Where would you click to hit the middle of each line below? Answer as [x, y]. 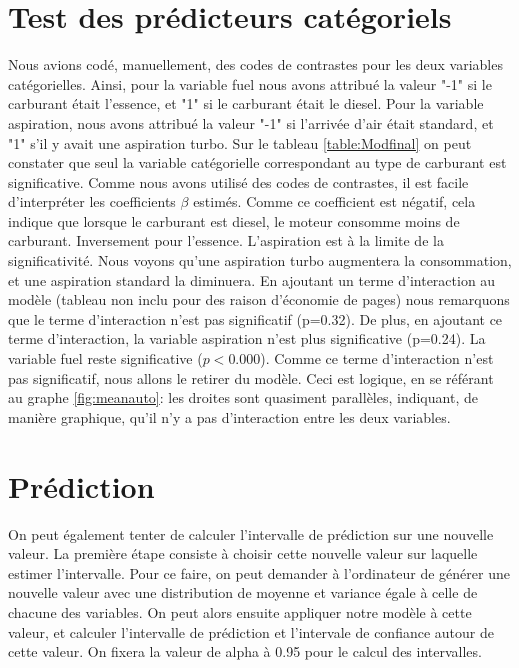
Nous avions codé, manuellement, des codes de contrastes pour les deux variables [255, 64]
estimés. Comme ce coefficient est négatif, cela [334, 201]
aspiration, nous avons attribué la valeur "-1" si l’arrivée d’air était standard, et [251, 122]
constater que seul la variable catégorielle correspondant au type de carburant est [257, 162]
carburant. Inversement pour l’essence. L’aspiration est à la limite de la [226, 240]
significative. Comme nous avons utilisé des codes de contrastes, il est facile [238, 181]
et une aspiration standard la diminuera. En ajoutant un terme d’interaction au [252, 279]
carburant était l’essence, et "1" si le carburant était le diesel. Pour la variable [246, 103]
